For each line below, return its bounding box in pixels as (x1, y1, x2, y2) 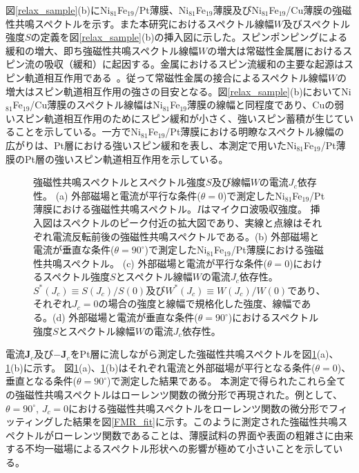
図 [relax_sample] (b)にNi (6, 3, 110, 17)
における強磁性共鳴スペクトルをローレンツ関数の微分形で (68, 400, 329, 415)
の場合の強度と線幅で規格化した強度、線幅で (98, 296, 302, 311)
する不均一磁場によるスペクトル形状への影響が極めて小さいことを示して (6, 441, 333, 456)
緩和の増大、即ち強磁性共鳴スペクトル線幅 (6, 43, 199, 57)
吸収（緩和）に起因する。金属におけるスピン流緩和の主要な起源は (43, 57, 344, 71)
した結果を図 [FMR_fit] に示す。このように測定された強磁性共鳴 (53, 414, 338, 429)
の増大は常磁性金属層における (207, 43, 343, 57)
